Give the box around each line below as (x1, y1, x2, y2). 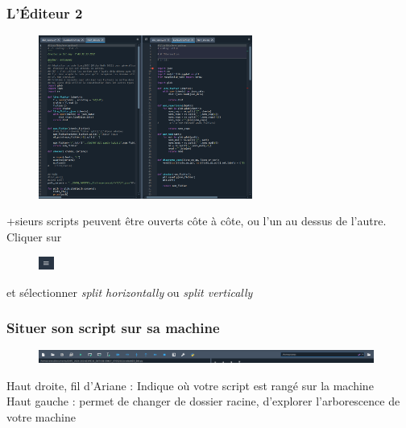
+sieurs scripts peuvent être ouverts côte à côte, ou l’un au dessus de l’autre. (6, 212, 387, 229)
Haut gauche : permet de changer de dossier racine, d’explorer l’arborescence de (6, 393, 400, 409)
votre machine (6, 409, 76, 426)
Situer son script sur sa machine (6, 318, 220, 338)
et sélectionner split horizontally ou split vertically (6, 283, 253, 300)
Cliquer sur (6, 228, 62, 245)
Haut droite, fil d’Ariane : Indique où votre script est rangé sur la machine (6, 377, 374, 393)
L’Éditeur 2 (6, 2, 83, 23)
